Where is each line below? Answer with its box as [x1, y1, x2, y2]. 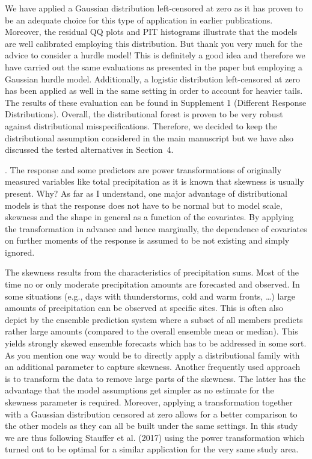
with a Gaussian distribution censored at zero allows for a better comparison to [5, 407, 298, 420]
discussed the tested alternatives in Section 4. [5, 143, 174, 156]
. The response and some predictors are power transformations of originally [5, 163, 282, 176]
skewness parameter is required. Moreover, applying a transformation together [5, 396, 293, 408]
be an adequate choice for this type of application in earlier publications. [5, 13, 273, 26]
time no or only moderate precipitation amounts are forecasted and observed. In [5, 278, 300, 291]
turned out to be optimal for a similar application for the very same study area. [5, 443, 299, 455]
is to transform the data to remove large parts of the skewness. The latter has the [5, 372, 306, 384]
